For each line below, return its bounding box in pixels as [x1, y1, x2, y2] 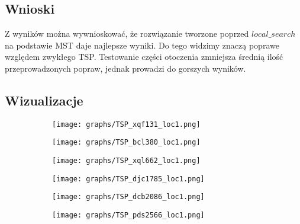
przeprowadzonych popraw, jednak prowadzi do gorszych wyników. [5, 62, 246, 74]
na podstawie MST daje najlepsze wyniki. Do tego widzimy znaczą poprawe [5, 39, 279, 51]
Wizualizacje [5, 91, 83, 109]
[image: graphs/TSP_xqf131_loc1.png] [52, 120, 201, 129]
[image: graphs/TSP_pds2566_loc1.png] [52, 211, 205, 220]
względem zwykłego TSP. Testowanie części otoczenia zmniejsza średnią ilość [5, 50, 283, 63]
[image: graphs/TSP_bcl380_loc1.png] [52, 138, 201, 147]
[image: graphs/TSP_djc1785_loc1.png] [52, 174, 205, 183]
